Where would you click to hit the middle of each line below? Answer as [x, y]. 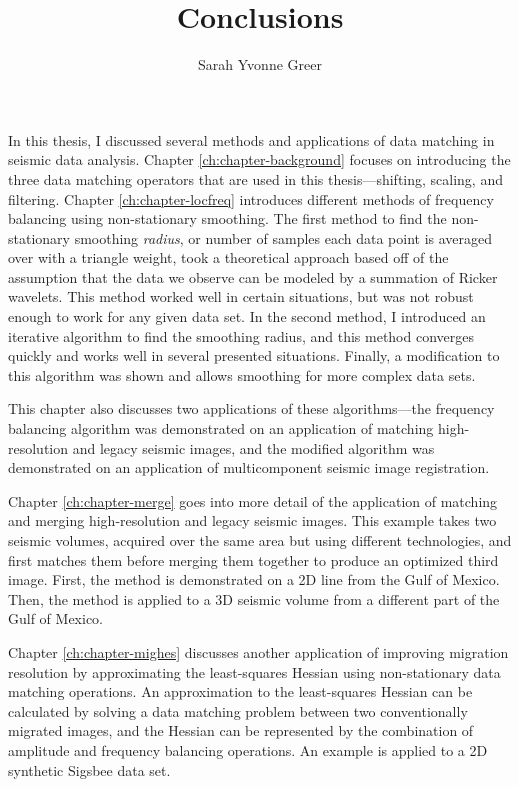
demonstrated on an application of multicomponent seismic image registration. [249, 467]
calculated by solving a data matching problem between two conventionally [238, 710]
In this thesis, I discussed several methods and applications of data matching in [251, 139]
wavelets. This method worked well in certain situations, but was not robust [241, 296]
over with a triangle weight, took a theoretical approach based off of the [228, 257]
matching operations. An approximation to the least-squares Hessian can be [240, 691]
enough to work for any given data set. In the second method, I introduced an [247, 316]
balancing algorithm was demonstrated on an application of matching [221, 428]
